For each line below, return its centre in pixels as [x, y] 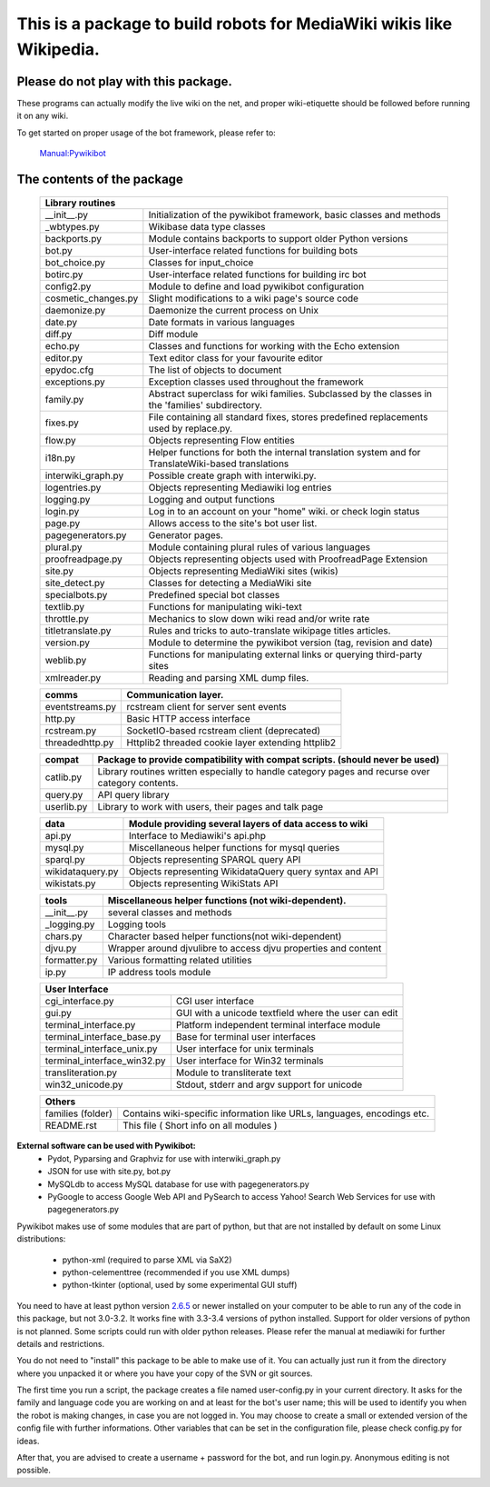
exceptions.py [75, 382]
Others [60, 1102]
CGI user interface [215, 1002]
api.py [58, 836]
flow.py [60, 441]
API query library [133, 795]
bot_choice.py [75, 263]
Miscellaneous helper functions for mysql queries [234, 848]
